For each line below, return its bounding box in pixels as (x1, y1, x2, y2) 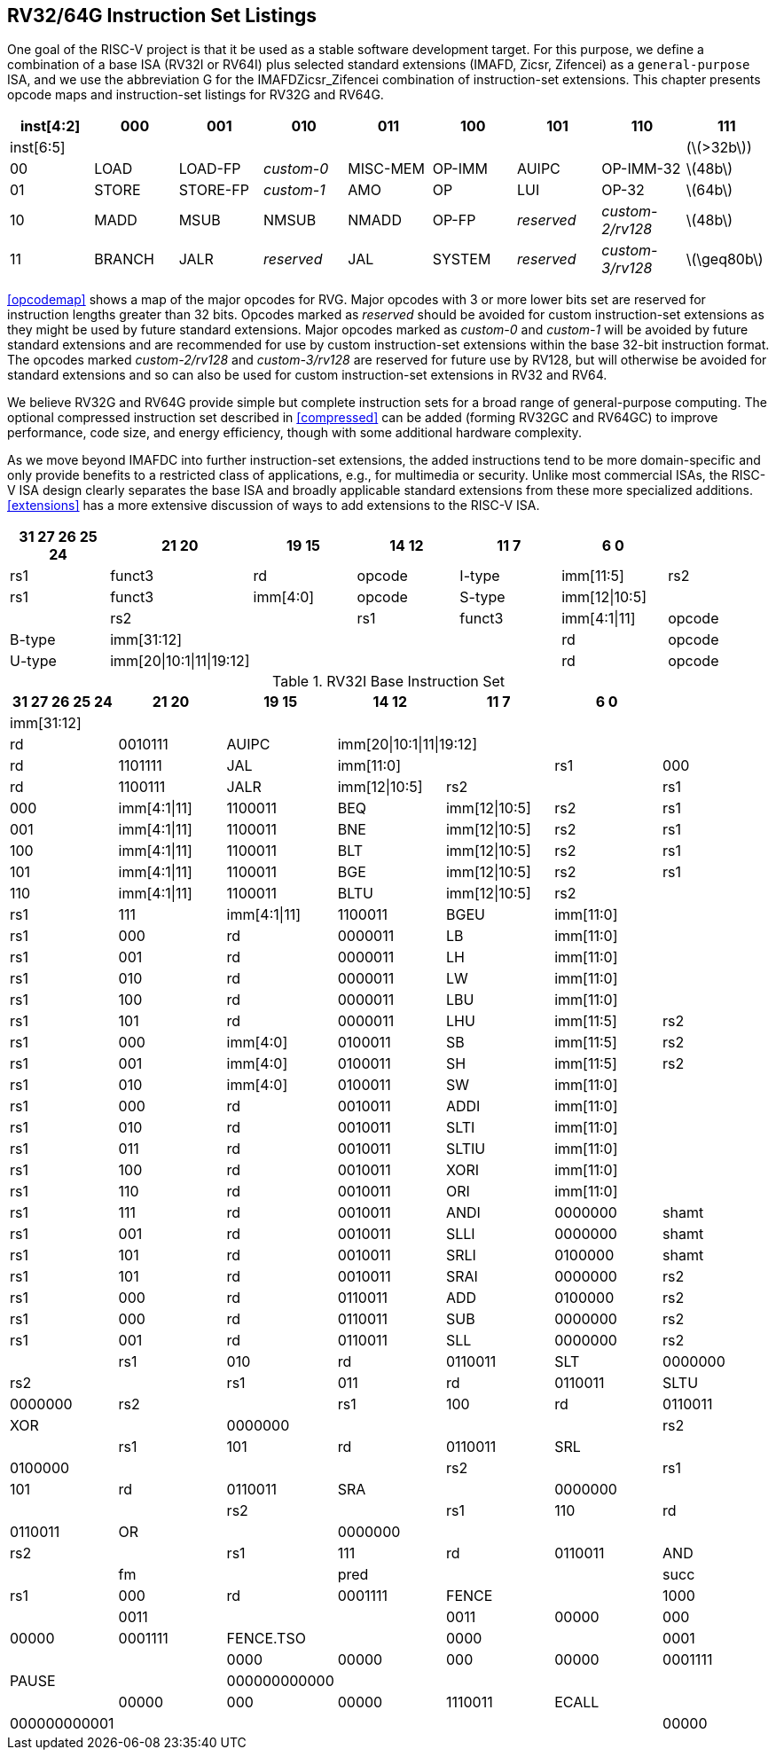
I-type (459, 567, 500, 585)
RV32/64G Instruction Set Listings (7, 4, 317, 27)
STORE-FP (178, 181, 249, 200)
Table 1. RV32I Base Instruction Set (271, 672, 506, 691)
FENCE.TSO (226, 1629, 306, 1648)
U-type (10, 652, 57, 671)
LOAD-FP (178, 160, 241, 178)
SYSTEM (432, 250, 491, 269)
